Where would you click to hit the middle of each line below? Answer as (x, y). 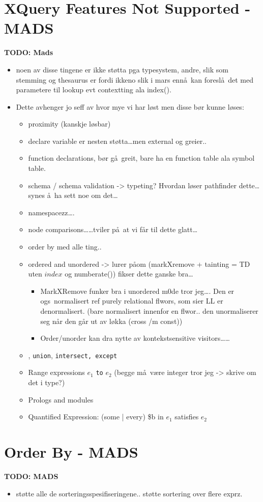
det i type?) (47, 382)
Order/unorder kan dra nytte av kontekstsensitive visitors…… (135, 338)
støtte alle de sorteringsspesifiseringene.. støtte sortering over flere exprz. (129, 493)
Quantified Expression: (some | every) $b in (96, 417)
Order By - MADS (71, 452)
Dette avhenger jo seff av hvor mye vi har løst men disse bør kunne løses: (130, 106)
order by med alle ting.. (65, 247)
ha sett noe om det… (86, 195)
